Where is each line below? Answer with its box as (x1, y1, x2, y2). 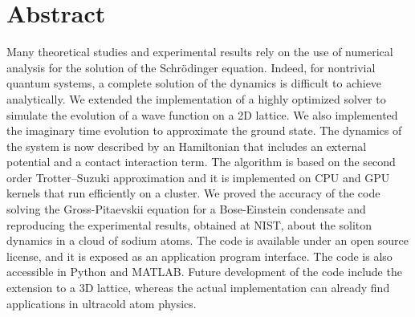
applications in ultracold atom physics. (6, 295, 197, 311)
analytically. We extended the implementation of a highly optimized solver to (6, 90, 386, 107)
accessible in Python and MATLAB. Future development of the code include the (6, 263, 402, 280)
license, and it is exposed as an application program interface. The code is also (6, 247, 393, 264)
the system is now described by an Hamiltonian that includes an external (6, 137, 367, 154)
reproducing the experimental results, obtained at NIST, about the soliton (6, 216, 372, 233)
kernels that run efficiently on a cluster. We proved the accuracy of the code (6, 185, 380, 201)
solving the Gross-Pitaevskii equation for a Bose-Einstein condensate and (6, 201, 366, 217)
